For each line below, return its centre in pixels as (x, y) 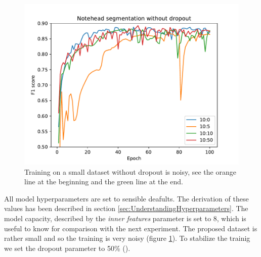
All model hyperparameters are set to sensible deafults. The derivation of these (126, 198)
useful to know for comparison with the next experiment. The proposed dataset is (131, 228)
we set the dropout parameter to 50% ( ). (67, 248)
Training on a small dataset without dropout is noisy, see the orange (130, 171)
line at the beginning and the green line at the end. (104, 182)
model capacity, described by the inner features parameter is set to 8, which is (125, 218)
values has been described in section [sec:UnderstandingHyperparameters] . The (126, 208)
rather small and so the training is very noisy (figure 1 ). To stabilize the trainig (127, 238)
